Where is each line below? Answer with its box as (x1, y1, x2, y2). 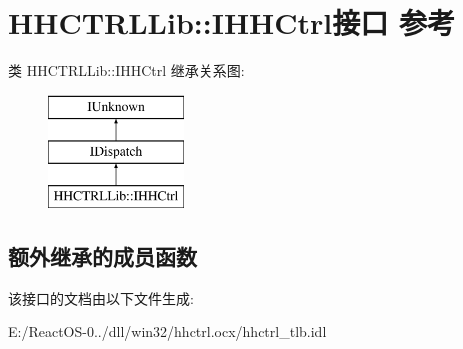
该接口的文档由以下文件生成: (8, 287, 194, 308)
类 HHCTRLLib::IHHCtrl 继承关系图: (8, 60, 245, 81)
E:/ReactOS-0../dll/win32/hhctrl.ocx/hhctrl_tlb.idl (8, 321, 327, 342)
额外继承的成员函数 (8, 241, 197, 272)
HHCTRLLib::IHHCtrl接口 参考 (8, 2, 455, 43)
